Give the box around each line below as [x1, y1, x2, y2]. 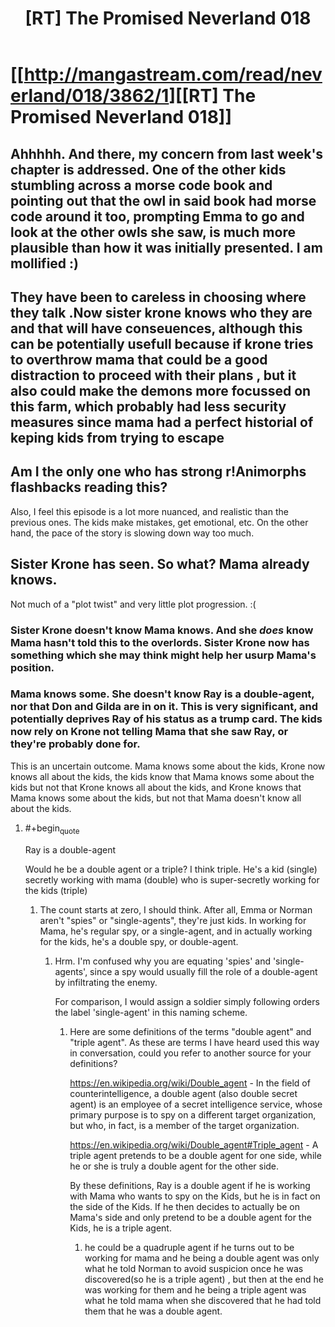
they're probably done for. [10, 737, 141, 751]
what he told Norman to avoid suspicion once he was [84, 1262, 304, 1274]
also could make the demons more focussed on [10, 382, 312, 399]
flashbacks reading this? [10, 479, 168, 496]
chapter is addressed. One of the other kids [10, 161, 287, 178]
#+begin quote [24, 822, 80, 836]
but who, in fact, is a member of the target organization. [69, 1119, 300, 1131]
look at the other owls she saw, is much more [10, 223, 296, 241]
